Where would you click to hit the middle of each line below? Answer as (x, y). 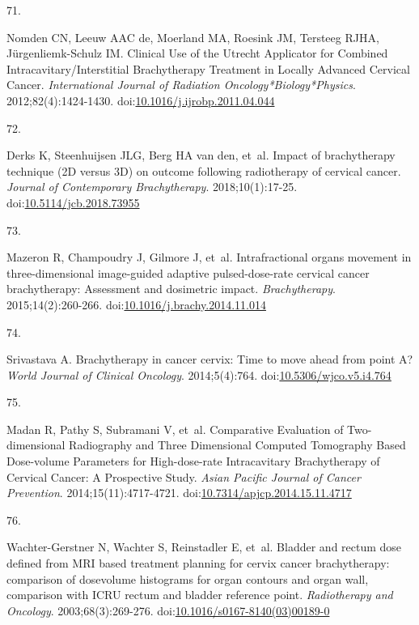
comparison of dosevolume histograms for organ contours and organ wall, (188, 578)
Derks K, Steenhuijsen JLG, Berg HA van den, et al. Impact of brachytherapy (201, 155)
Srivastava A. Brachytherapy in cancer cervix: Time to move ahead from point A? (210, 359)
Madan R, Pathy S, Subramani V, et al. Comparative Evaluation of (175, 429)
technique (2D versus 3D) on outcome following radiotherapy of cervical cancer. (204, 170)
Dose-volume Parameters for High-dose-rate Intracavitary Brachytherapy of (193, 461)
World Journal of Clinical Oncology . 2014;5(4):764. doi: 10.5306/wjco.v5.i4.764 (199, 374)
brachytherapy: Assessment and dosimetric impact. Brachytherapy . (171, 289)
